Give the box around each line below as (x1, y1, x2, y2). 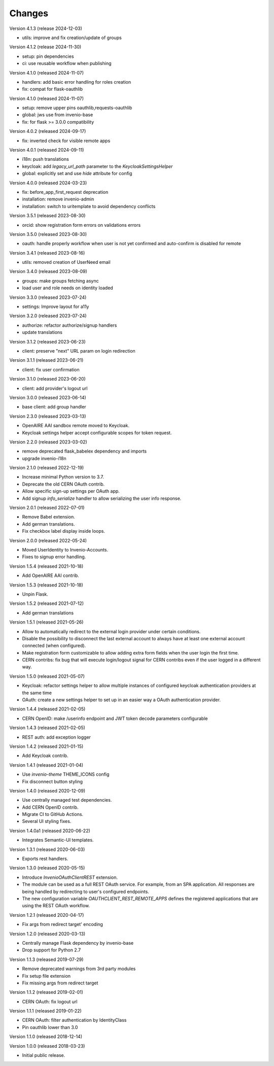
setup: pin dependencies (22, 53, 74, 59)
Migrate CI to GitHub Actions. (22, 811, 84, 817)
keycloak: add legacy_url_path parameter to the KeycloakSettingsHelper (22, 163, 173, 169)
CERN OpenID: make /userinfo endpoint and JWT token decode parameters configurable (22, 715, 208, 721)
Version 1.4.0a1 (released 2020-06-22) (9, 828, 91, 834)
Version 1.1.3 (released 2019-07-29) (9, 956, 84, 962)
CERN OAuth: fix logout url (22, 999, 78, 1005)
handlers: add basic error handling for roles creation (22, 79, 131, 85)
